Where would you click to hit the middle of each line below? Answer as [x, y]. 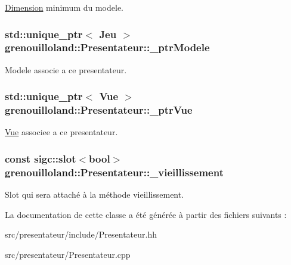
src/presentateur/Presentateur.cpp [68, 254]
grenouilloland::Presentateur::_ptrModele [107, 47]
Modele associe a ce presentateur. [66, 69]
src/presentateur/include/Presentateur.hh [81, 234]
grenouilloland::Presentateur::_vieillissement [114, 172]
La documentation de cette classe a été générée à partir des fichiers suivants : [146, 214]
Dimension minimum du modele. [64, 7]
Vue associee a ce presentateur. [61, 132]
